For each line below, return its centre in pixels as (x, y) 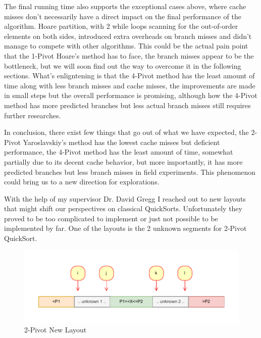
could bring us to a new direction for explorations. (82, 182)
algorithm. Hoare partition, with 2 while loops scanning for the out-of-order (121, 26)
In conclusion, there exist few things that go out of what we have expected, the (126, 132)
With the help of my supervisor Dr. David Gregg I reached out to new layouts (125, 198)
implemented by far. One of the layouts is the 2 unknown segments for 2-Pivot (125, 228)
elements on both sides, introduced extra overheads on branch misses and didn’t (128, 36)
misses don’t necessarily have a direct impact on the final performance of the (123, 16)
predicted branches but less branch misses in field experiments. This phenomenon (130, 172)
